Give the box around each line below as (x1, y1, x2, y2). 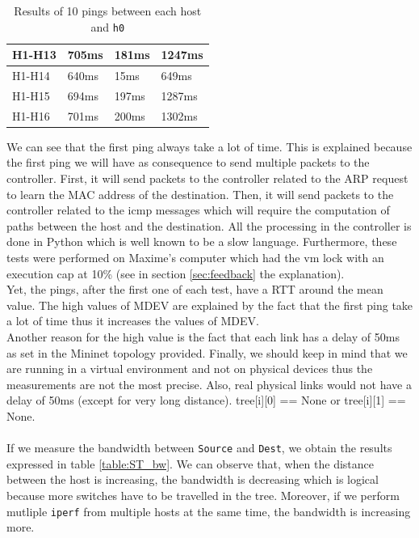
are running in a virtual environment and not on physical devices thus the (6, 360, 373, 377)
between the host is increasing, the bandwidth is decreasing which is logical (6, 471, 379, 488)
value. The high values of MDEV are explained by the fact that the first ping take (6, 296, 413, 313)
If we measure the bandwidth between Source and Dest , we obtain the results (6, 439, 392, 456)
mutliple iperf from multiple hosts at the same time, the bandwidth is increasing (6, 502, 411, 519)
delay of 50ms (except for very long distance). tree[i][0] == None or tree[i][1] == (6, 392, 406, 409)
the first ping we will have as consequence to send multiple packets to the (6, 154, 370, 171)
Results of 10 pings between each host (14, 2, 202, 19)
